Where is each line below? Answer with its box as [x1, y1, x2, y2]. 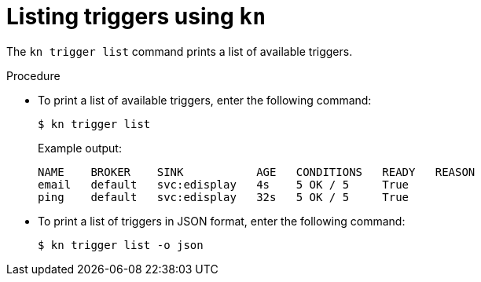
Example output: [38, 141, 122, 155]
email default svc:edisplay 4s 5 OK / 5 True [38, 178, 409, 191]
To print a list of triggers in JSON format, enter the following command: [38, 214, 406, 228]
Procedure [6, 68, 61, 82]
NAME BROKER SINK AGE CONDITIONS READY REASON [38, 165, 475, 178]
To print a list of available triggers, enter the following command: [38, 93, 372, 107]
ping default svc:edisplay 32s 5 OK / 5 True [38, 190, 409, 203]
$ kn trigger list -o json [38, 238, 204, 251]
